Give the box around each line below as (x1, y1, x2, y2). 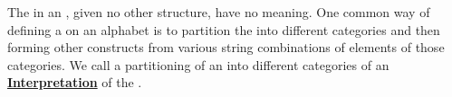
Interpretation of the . (7, 73, 142, 92)
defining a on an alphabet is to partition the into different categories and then (7, 20, 440, 39)
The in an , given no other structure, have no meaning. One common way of (7, 3, 430, 21)
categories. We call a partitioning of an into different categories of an (7, 55, 389, 74)
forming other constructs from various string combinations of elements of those (7, 38, 445, 57)
